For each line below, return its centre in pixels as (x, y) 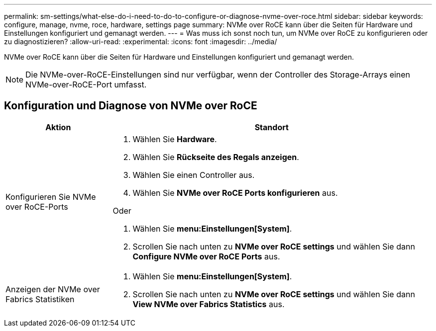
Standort (272, 127)
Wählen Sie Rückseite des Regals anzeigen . (216, 157)
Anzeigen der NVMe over (53, 289)
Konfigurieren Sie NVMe (51, 197)
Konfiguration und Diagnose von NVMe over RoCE (131, 106)
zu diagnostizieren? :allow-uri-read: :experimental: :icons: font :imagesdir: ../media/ (141, 41)
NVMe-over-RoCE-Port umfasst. (86, 84)
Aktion (58, 127)
